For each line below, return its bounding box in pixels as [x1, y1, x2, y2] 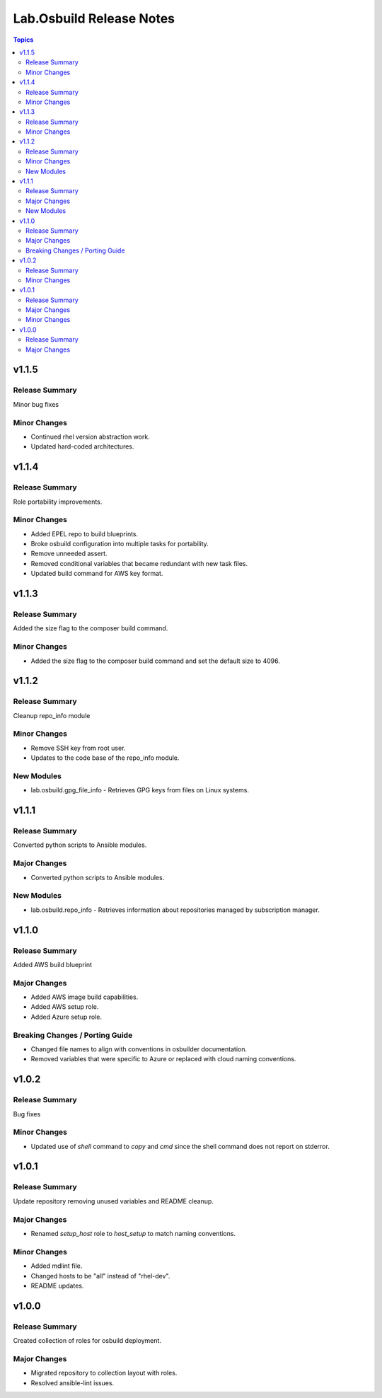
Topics [13, 35, 34, 44]
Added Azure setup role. [30, 1012, 103, 1021]
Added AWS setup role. [30, 1003, 99, 1011]
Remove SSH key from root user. [30, 744, 126, 752]
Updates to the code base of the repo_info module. [30, 753, 180, 762]
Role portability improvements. [13, 497, 103, 506]
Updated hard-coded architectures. [30, 442, 134, 451]
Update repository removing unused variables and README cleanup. [13, 1196, 214, 1206]
